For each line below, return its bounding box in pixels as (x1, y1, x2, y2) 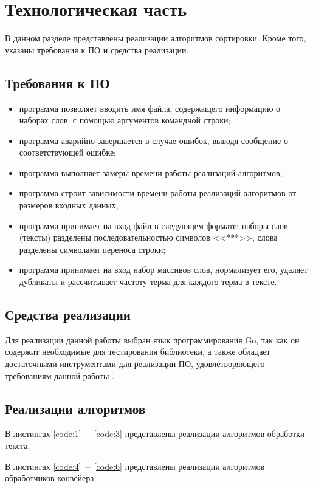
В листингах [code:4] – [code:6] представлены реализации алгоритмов (5, 459, 265, 472)
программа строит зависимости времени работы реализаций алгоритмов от (19, 187, 297, 199)
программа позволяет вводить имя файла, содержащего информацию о (19, 101, 281, 114)
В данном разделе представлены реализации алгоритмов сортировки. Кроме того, (5, 32, 306, 44)
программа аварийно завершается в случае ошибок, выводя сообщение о (19, 134, 288, 146)
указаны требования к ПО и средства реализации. (5, 43, 189, 56)
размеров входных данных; (19, 199, 119, 211)
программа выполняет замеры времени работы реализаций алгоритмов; (19, 166, 283, 179)
